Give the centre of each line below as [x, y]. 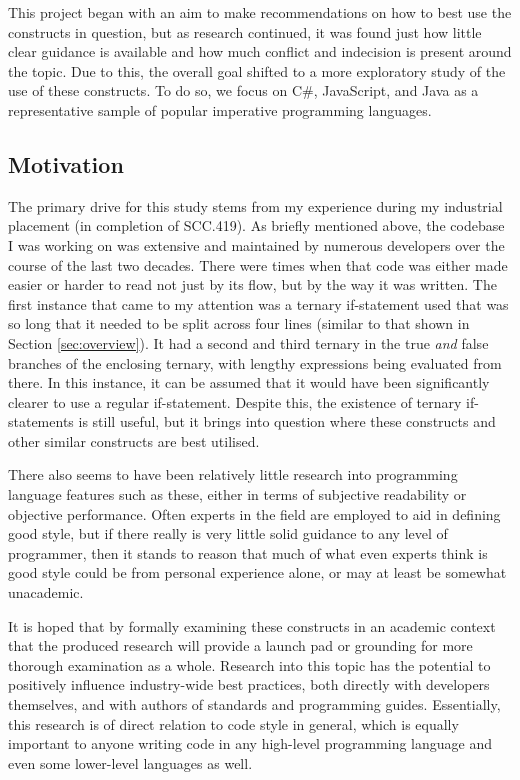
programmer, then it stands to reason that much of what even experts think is [248, 552]
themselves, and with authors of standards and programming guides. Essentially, [254, 704]
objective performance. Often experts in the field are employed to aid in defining [254, 513]
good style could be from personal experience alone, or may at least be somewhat [257, 572]
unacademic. [46, 592]
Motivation [66, 163]
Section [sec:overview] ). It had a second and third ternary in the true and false [248, 342]
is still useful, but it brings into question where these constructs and [287, 421]
